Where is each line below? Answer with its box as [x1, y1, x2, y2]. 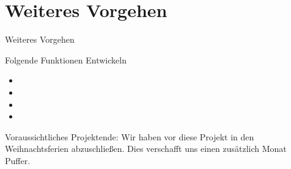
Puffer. [5, 154, 31, 167]
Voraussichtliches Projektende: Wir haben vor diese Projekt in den [5, 130, 254, 143]
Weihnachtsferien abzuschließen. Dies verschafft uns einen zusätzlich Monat [5, 142, 287, 155]
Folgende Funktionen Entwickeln [5, 53, 127, 66]
